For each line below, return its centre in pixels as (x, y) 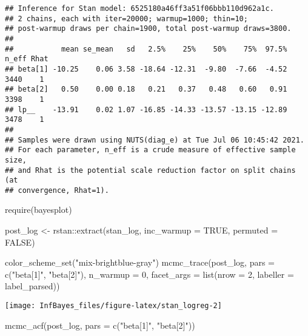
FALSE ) (20, 242)
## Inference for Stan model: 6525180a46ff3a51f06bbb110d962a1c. (139, 8)
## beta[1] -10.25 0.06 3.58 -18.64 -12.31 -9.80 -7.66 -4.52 (146, 69)
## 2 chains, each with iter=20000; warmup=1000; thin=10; (126, 18)
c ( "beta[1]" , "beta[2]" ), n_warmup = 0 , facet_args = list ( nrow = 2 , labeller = (149, 274)
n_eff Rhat (27, 59)
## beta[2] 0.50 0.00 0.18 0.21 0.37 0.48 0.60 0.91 (146, 89)
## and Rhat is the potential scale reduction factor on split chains (150, 170)
